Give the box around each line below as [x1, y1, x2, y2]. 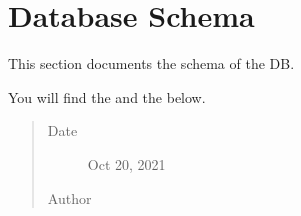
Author [47, 187, 92, 208]
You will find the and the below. [8, 86, 206, 107]
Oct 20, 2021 [87, 153, 166, 174]
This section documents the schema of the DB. [8, 53, 295, 74]
